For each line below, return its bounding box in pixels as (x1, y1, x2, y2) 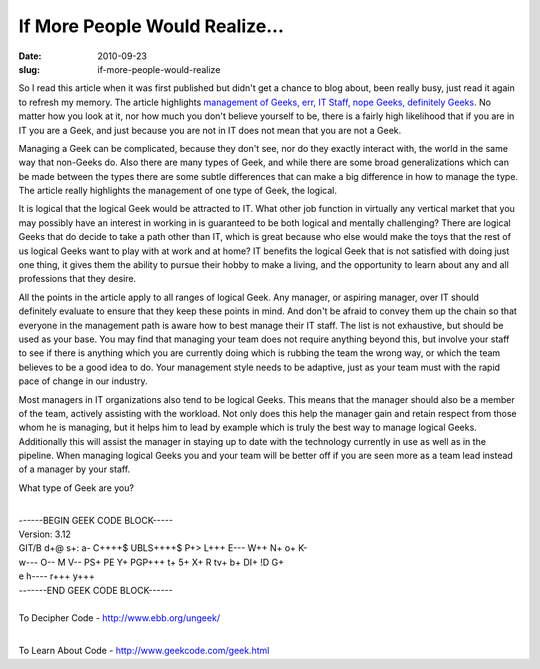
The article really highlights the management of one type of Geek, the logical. (18, 185, 337, 197)
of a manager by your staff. (18, 463, 131, 475)
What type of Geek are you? (18, 481, 135, 494)
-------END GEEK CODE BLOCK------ (18, 584, 174, 596)
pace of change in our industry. (18, 375, 149, 387)
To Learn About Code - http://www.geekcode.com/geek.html (18, 645, 270, 657)
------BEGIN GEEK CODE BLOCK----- (18, 514, 174, 526)
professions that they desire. (18, 273, 137, 285)
